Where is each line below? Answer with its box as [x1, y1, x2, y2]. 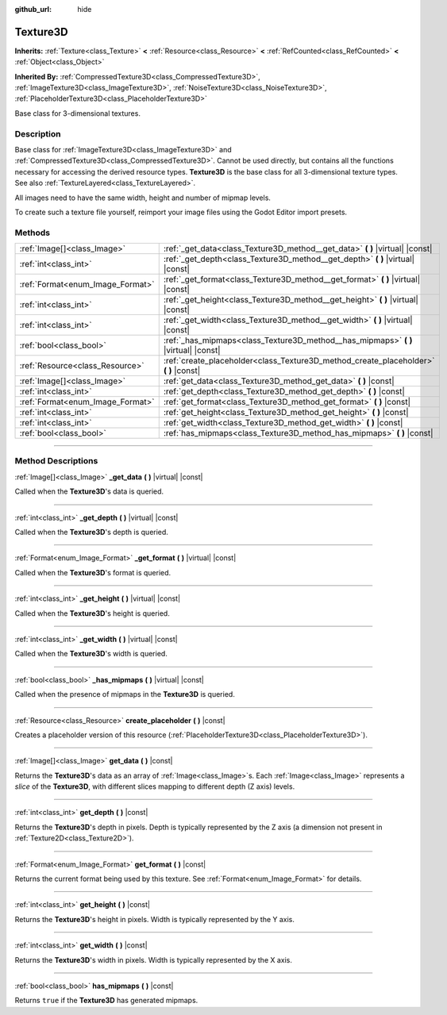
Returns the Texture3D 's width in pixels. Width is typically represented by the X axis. [14, 955, 293, 964]
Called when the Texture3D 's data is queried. [14, 486, 164, 496]
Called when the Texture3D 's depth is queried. [14, 528, 168, 537]
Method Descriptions [14, 456, 98, 467]
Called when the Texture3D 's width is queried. [14, 649, 168, 659]
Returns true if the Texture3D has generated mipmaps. [14, 996, 198, 1005]
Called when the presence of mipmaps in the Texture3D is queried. [14, 690, 236, 699]
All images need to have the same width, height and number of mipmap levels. [14, 193, 272, 202]
